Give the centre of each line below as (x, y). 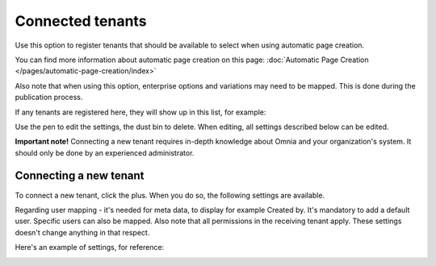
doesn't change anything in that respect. (82, 232)
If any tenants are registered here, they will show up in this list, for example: (140, 112)
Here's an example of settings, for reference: (90, 247)
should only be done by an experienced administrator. (105, 152)
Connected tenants (81, 21)
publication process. (49, 98)
